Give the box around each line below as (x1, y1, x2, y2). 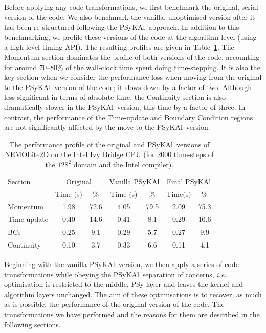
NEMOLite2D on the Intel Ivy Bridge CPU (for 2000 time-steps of (5, 149, 214, 160)
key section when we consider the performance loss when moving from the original (4, 72, 262, 82)
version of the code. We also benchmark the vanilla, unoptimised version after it (4, 11, 255, 22)
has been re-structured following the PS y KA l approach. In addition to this (4, 21, 239, 32)
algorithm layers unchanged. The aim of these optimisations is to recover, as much (4, 288, 262, 299)
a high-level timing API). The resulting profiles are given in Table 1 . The (4, 41, 234, 52)
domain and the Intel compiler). (73, 159, 174, 169)
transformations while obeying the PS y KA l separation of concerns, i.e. (4, 269, 227, 279)
